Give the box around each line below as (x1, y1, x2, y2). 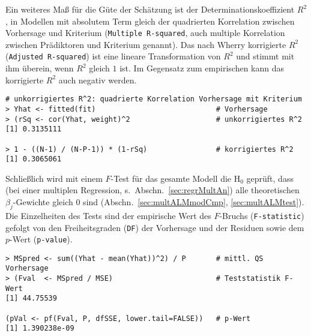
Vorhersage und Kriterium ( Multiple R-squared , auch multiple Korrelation (5, 26, 285, 39)
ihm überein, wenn (5, 62, 74, 74)
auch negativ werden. (58, 73, 137, 86)
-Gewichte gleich (13, 196, 73, 208)
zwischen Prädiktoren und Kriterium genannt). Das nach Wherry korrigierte (5, 38, 286, 50)
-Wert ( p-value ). (10, 233, 73, 245)
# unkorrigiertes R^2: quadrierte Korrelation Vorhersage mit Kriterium (5, 95, 302, 104)
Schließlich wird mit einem (5, 172, 103, 184)
